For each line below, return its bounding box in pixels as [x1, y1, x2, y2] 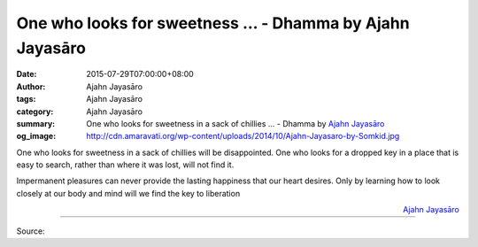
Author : [16, 81, 46, 92]
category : [16, 106, 54, 117]
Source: [16, 226, 45, 236]
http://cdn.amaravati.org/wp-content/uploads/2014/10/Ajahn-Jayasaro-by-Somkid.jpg [86, 131, 400, 142]
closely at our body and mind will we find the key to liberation [16, 188, 241, 198]
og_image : [16, 131, 57, 142]
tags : [16, 94, 36, 104]
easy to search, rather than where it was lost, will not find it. [16, 159, 235, 170]
